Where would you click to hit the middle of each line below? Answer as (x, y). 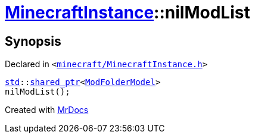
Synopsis (33, 41)
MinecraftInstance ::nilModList (128, 12)
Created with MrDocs (47, 110)
